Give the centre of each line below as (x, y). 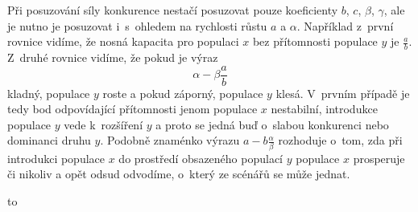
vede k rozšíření (103, 124)
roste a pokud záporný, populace (183, 93)
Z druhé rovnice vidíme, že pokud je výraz (113, 57)
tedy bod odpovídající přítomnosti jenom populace (132, 109)
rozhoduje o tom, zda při (340, 140)
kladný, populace (49, 93)
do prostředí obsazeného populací (201, 158)
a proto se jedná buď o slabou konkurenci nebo (272, 124)
